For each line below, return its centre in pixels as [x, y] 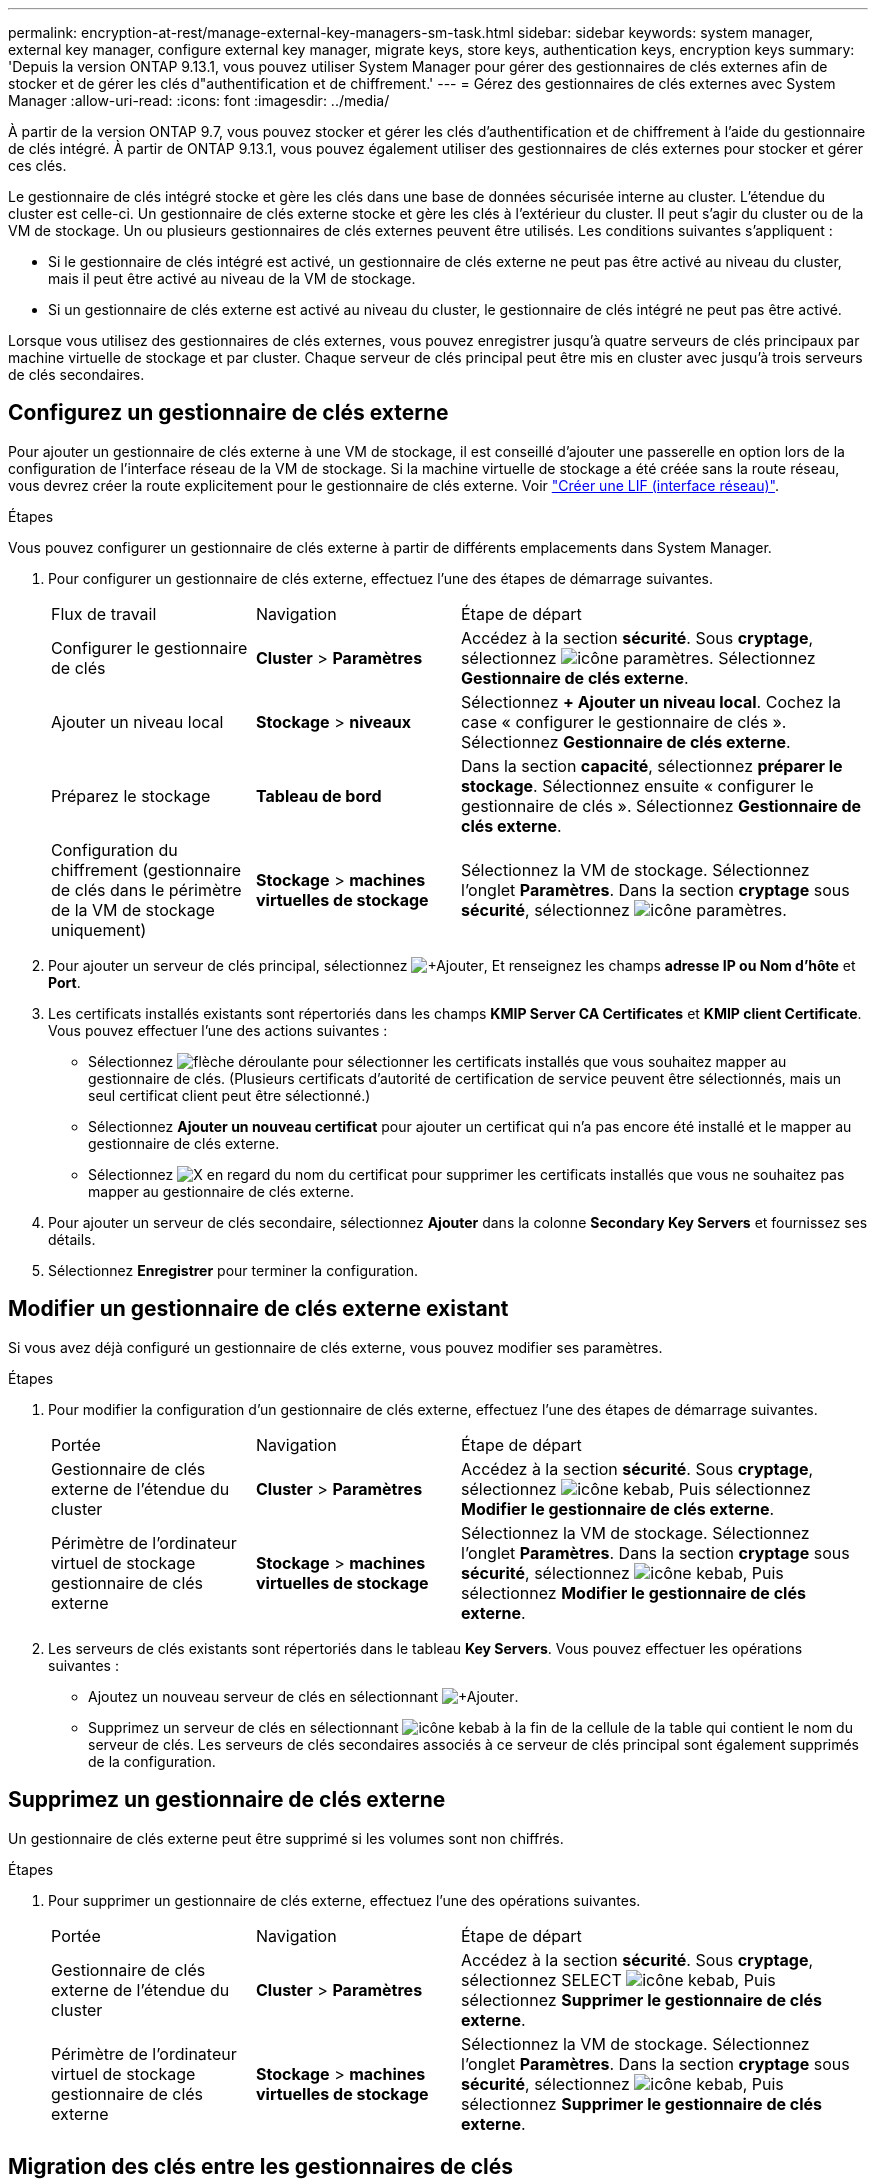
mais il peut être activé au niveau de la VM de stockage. [232, 278]
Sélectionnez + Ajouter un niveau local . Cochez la [651, 701]
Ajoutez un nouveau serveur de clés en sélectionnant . [303, 1696]
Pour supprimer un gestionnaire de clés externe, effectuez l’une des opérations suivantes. [344, 1900]
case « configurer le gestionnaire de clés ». [624, 721]
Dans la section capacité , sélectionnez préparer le [652, 765]
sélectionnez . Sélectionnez [638, 657]
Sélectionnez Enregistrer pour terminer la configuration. [233, 1270]
